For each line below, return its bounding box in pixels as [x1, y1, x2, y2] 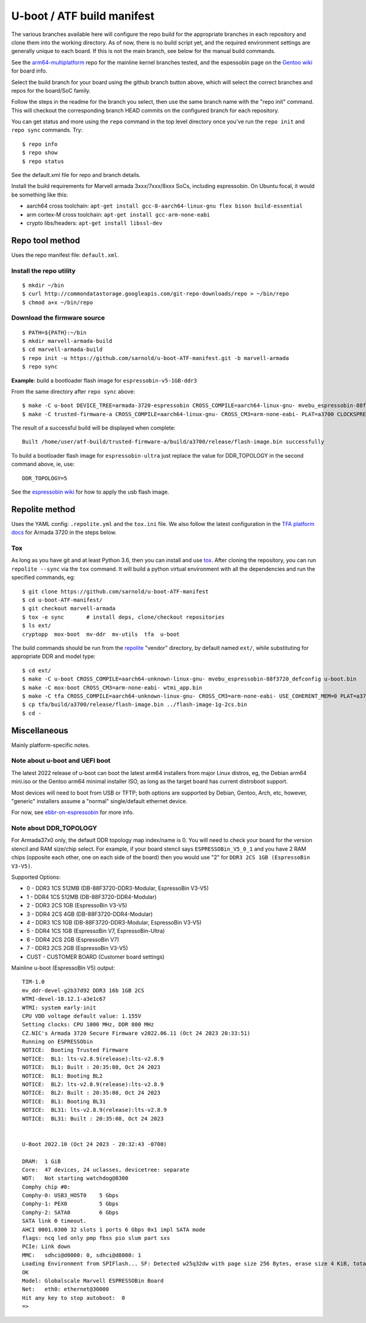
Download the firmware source [11, 314, 105, 322]
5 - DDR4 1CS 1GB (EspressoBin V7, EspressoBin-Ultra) [26, 928, 165, 935]
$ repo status [22, 157, 64, 165]
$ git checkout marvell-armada [22, 605, 116, 612]
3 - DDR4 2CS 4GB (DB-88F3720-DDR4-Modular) [26, 910, 153, 918]
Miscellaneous [11, 725, 68, 735]
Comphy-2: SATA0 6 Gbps [22, 1209, 119, 1216]
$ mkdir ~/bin [22, 281, 64, 289]
